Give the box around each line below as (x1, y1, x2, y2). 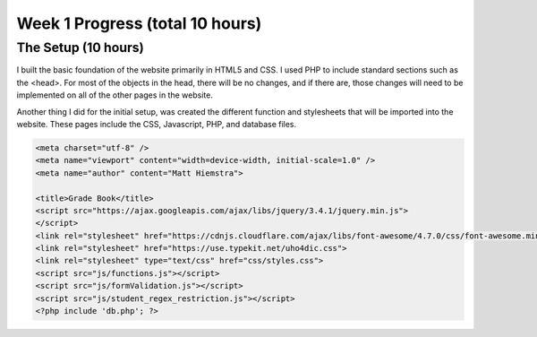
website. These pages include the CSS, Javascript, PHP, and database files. (16, 118, 297, 129)
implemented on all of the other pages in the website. (16, 90, 214, 100)
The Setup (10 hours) (16, 39, 145, 56)
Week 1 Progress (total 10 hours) (16, 13, 262, 33)
